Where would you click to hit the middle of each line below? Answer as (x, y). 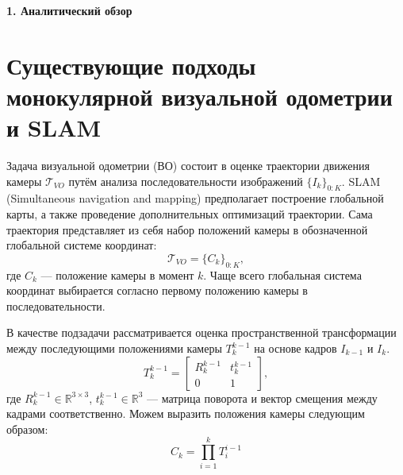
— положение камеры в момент (117, 274)
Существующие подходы (131, 65)
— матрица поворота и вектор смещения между (262, 398)
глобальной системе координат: (82, 245)
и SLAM (54, 127)
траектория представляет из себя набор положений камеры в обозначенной (187, 229)
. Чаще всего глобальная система (282, 274)
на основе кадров (296, 348)
